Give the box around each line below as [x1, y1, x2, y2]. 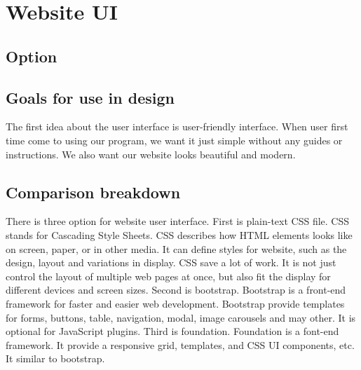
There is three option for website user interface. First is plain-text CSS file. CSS [6, 214, 350, 228]
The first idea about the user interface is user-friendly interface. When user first [6, 119, 348, 134]
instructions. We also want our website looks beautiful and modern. [6, 146, 296, 161]
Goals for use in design [6, 86, 175, 108]
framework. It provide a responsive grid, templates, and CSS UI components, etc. [6, 337, 355, 352]
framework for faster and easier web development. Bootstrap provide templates [6, 296, 345, 310]
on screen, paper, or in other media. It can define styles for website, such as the [6, 241, 347, 256]
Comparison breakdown [6, 181, 181, 203]
